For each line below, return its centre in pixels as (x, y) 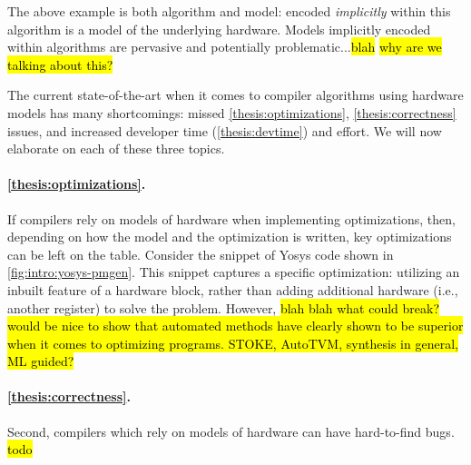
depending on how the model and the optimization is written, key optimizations (230, 237)
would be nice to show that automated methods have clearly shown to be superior (235, 326)
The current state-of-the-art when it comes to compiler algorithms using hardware (235, 95)
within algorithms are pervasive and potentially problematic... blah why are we (225, 47)
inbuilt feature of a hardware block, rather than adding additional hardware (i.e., (233, 289)
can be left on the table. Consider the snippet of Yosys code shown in (201, 254)
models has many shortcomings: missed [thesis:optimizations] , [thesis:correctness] (232, 112)
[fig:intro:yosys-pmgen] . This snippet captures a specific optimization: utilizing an (234, 272)
